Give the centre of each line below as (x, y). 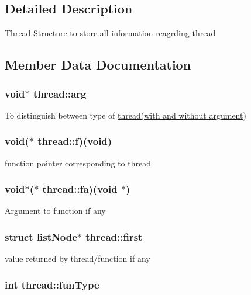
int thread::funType (52, 284)
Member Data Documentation (98, 65)
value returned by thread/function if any (78, 258)
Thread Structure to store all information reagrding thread (110, 33)
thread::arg (60, 93)
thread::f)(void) (75, 141)
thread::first (114, 236)
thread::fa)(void (80, 189)
